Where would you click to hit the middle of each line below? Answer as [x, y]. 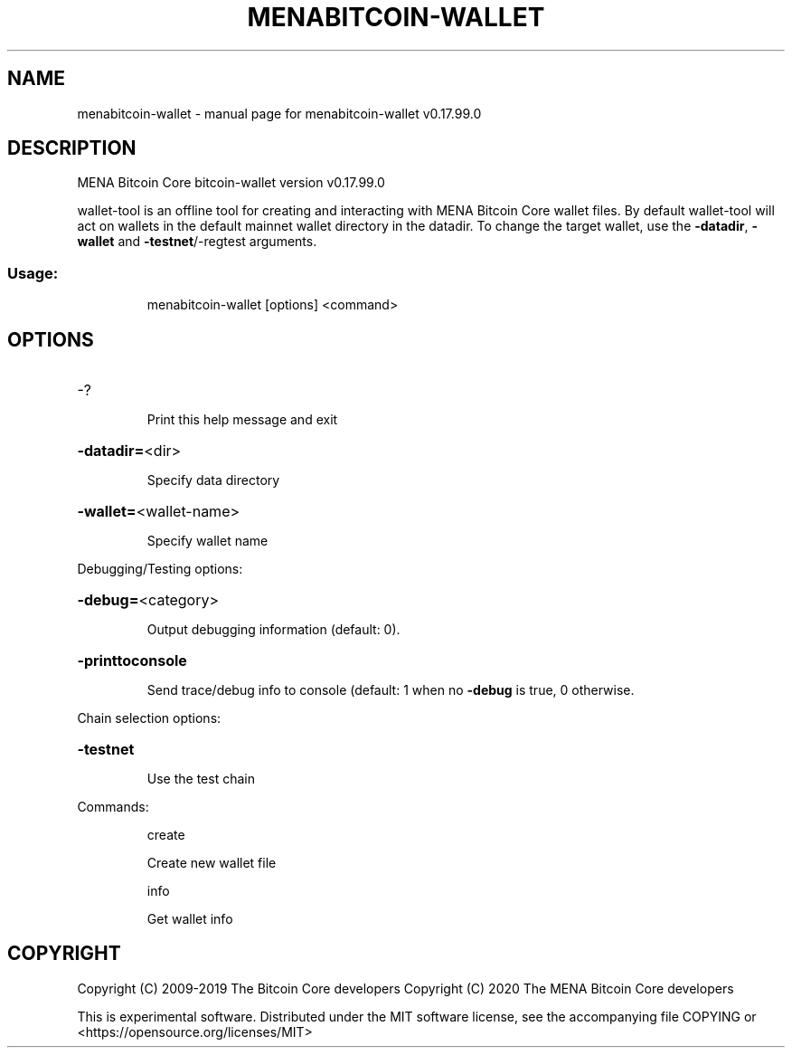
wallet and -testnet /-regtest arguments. [197, 242]
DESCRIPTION [72, 148]
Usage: [33, 273]
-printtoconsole [132, 661]
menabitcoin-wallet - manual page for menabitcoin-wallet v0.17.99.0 [279, 113]
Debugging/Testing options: [160, 569]
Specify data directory [213, 480]
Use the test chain [201, 779]
